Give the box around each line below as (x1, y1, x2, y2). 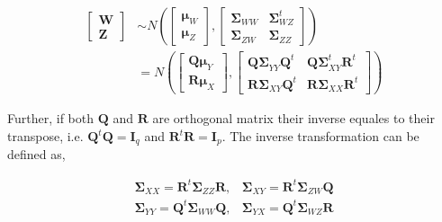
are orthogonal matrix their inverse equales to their (152, 109, 435, 128)
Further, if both (7, 109, 94, 128)
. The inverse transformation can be (221, 127, 419, 146)
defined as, (7, 145, 66, 164)
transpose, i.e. (7, 127, 84, 146)
